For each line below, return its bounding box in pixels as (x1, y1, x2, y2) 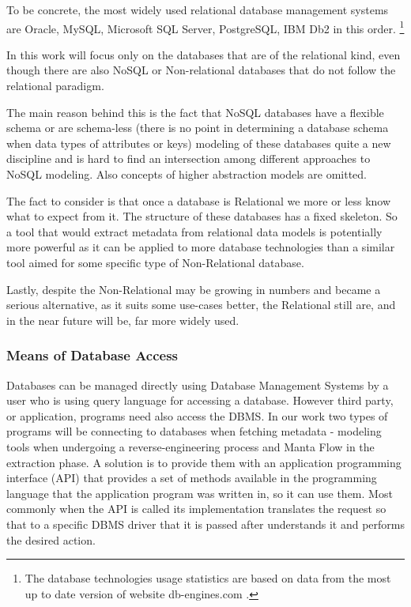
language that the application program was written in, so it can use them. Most (6, 484, 393, 501)
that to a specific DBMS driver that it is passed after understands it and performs (6, 515, 405, 532)
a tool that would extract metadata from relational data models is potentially (6, 223, 383, 239)
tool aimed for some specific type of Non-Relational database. (6, 254, 304, 270)
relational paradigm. (6, 77, 104, 94)
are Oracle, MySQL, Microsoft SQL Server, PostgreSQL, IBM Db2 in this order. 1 (6, 17, 405, 36)
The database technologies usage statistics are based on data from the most (25, 570, 391, 586)
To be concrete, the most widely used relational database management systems (6, 2, 389, 17)
